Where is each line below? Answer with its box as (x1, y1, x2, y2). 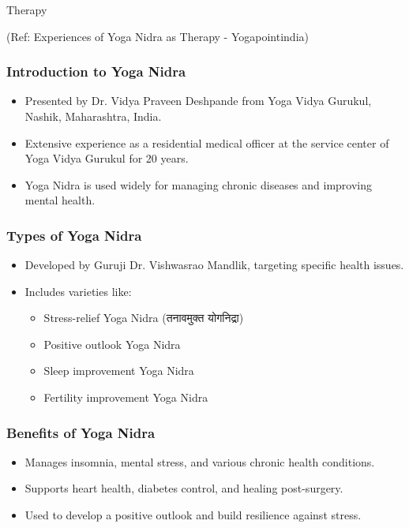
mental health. (24, 192, 96, 208)
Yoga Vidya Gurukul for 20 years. (24, 150, 189, 167)
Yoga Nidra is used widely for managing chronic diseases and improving (24, 176, 373, 193)
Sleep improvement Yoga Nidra (43, 362, 194, 379)
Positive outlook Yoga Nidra (43, 335, 181, 352)
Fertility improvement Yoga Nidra (43, 389, 208, 406)
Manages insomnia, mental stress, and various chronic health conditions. (24, 453, 375, 470)
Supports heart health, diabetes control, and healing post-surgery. (24, 480, 343, 496)
